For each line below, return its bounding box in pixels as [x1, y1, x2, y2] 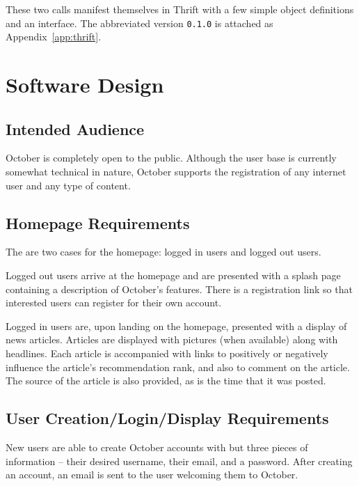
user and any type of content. [6, 178, 131, 192]
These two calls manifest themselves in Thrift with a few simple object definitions [6, 2, 354, 16]
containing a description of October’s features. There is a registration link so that [6, 281, 353, 296]
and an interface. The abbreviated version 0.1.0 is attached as [6, 15, 273, 30]
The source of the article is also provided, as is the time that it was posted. [6, 373, 326, 388]
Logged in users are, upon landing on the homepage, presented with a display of [6, 318, 347, 333]
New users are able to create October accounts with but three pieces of [6, 439, 308, 454]
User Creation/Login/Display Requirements [6, 407, 329, 429]
